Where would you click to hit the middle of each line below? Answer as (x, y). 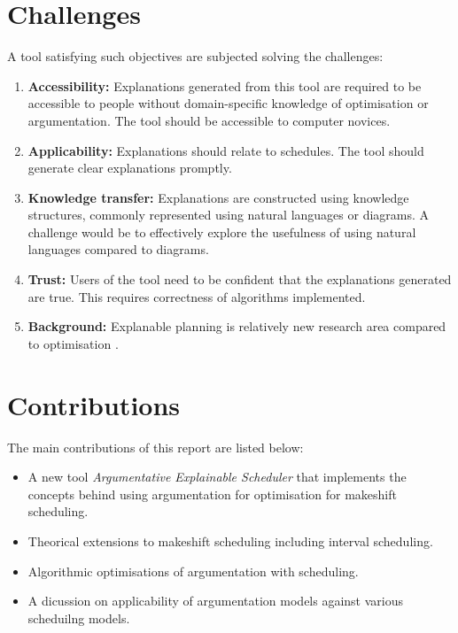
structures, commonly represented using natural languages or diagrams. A (229, 215)
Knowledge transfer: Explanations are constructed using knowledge (218, 197)
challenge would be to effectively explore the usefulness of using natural (222, 232)
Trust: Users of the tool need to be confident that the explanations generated (240, 279)
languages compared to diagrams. (118, 249)
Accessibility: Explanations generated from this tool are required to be (225, 85)
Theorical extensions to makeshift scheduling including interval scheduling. (230, 540)
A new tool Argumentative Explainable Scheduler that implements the (217, 477)
